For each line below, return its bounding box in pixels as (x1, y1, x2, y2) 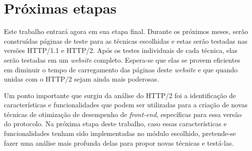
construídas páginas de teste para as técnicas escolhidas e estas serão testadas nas (4, 35, 248, 46)
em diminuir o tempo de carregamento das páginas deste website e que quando (4, 64, 238, 74)
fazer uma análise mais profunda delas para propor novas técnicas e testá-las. (4, 137, 234, 148)
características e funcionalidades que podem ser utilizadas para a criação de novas (4, 100, 248, 110)
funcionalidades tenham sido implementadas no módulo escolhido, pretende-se (4, 128, 236, 138)
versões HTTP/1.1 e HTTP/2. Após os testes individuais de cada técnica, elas (4, 45, 238, 55)
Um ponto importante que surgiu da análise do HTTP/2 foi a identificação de (4, 90, 236, 100)
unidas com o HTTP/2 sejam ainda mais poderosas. (4, 74, 159, 84)
